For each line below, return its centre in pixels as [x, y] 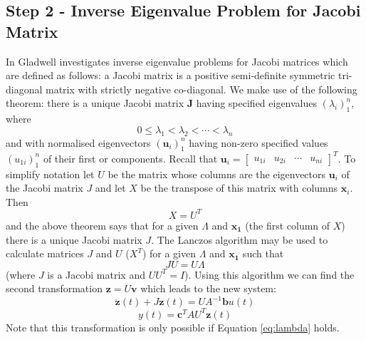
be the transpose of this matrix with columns [239, 188]
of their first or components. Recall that [130, 158]
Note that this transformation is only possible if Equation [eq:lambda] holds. [173, 327]
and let [110, 188]
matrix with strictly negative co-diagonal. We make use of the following [202, 89]
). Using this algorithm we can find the [270, 274]
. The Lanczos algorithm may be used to [240, 239]
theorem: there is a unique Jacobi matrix [95, 103]
